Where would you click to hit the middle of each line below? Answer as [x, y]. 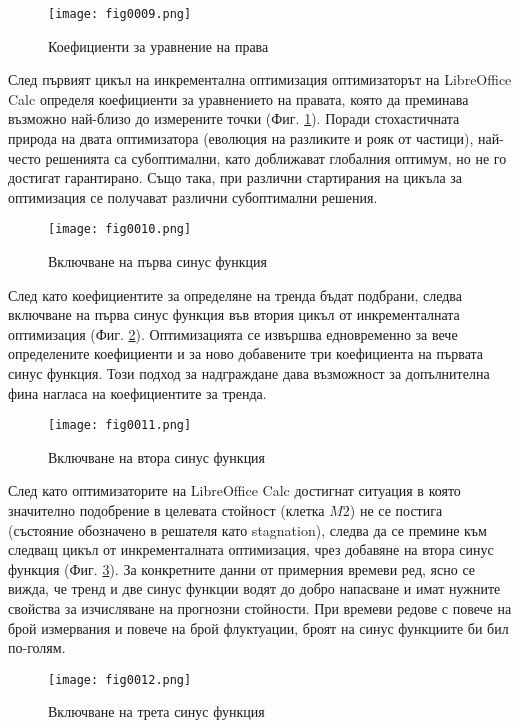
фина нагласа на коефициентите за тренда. [137, 392]
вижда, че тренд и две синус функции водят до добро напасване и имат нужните [254, 588]
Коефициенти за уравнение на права [158, 45]
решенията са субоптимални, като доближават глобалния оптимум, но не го [276, 157]
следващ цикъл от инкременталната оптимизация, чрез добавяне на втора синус [251, 549]
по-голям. [37, 647]
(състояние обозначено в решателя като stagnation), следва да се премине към [247, 529]
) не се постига [396, 510]
